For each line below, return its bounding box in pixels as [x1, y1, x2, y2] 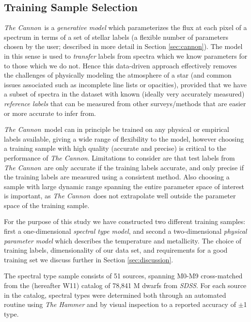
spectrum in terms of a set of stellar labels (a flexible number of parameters [4, 32, 229, 42]
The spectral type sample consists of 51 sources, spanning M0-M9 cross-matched [4, 271, 243, 281]
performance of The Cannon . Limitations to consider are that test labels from [4, 152, 235, 162]
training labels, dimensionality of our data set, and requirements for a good [4, 245, 228, 255]
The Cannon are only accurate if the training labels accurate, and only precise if [4, 162, 244, 172]
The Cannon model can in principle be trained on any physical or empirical [4, 124, 229, 134]
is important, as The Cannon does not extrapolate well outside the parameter [4, 191, 236, 201]
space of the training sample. [4, 200, 90, 210]
